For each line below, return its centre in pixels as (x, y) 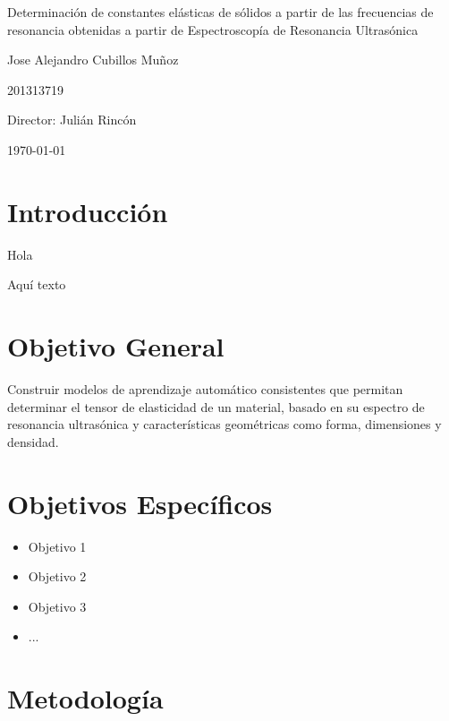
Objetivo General (116, 346)
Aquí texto (37, 284)
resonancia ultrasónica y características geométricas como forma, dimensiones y (224, 424)
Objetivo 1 (57, 546)
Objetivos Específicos (140, 503)
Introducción (88, 211)
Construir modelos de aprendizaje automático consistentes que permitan (205, 389)
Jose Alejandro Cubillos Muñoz (93, 60)
